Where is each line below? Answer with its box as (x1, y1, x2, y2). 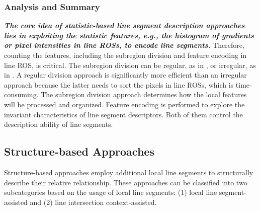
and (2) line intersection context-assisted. (30, 196, 157, 207)
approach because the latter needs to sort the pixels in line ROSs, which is (4, 79, 234, 90)
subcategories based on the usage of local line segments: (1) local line (4, 187, 217, 197)
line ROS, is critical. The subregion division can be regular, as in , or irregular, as (4, 59, 256, 70)
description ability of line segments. (4, 119, 113, 129)
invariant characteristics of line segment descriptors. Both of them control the (4, 109, 243, 119)
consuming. (4, 89, 39, 100)
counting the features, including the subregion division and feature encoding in (4, 50, 247, 60)
